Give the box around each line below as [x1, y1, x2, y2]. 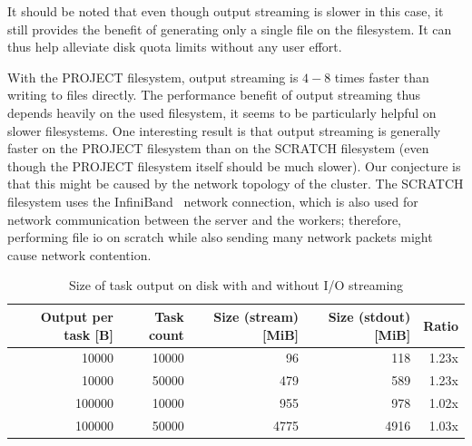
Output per [40, 306, 113, 325]
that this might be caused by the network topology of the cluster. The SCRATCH [7, 174, 464, 193]
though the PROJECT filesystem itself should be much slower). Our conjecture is [7, 156, 461, 175]
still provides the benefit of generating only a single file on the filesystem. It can [7, 19, 452, 38]
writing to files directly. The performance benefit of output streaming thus [7, 85, 421, 104]
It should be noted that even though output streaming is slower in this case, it [7, 2, 444, 20]
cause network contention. [7, 245, 152, 264]
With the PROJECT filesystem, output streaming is [7, 67, 299, 86]
